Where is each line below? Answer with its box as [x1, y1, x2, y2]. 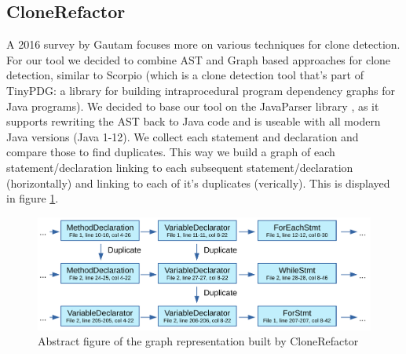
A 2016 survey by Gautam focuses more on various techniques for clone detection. [6, 36, 401, 53]
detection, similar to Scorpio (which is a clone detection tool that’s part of [6, 67, 364, 83]
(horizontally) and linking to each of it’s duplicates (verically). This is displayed [6, 174, 390, 191]
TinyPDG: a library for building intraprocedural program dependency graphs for [6, 82, 395, 98]
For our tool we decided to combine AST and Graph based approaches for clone [6, 51, 391, 68]
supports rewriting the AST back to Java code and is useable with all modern [6, 113, 381, 130]
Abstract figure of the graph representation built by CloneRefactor [38, 333, 359, 349]
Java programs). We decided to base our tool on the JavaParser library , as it [6, 97, 379, 114]
